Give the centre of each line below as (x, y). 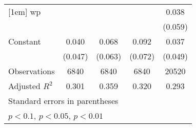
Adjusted (24, 86)
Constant (25, 41)
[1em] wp (25, 12)
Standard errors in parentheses (63, 101)
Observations (32, 71)
